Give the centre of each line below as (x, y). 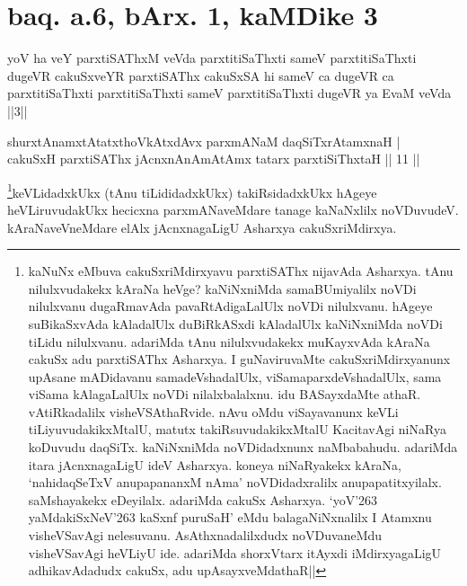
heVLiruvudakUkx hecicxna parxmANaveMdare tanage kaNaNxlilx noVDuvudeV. (233, 209)
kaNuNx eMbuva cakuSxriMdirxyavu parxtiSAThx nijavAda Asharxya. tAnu (241, 271)
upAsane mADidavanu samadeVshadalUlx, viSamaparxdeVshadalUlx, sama (235, 376)
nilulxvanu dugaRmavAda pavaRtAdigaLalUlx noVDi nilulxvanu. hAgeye (230, 306)
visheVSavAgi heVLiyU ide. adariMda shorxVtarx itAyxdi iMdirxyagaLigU (235, 552)
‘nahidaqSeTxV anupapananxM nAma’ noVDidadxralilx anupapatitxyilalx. (235, 482)
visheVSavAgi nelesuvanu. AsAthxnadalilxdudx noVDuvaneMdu (205, 535)
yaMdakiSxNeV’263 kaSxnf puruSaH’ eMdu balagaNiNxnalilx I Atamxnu (230, 517)
